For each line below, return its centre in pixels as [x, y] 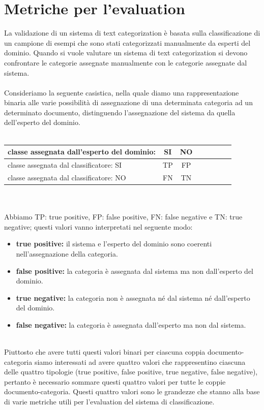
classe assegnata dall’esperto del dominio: [82, 152]
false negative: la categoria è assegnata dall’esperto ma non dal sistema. [131, 324]
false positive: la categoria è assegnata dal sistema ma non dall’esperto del [135, 271]
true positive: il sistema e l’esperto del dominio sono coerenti [114, 244]
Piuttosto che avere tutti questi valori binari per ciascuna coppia [105, 352]
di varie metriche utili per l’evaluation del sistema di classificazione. [109, 402]
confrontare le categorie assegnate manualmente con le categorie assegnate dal [126, 62]
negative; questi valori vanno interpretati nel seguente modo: [98, 226]
